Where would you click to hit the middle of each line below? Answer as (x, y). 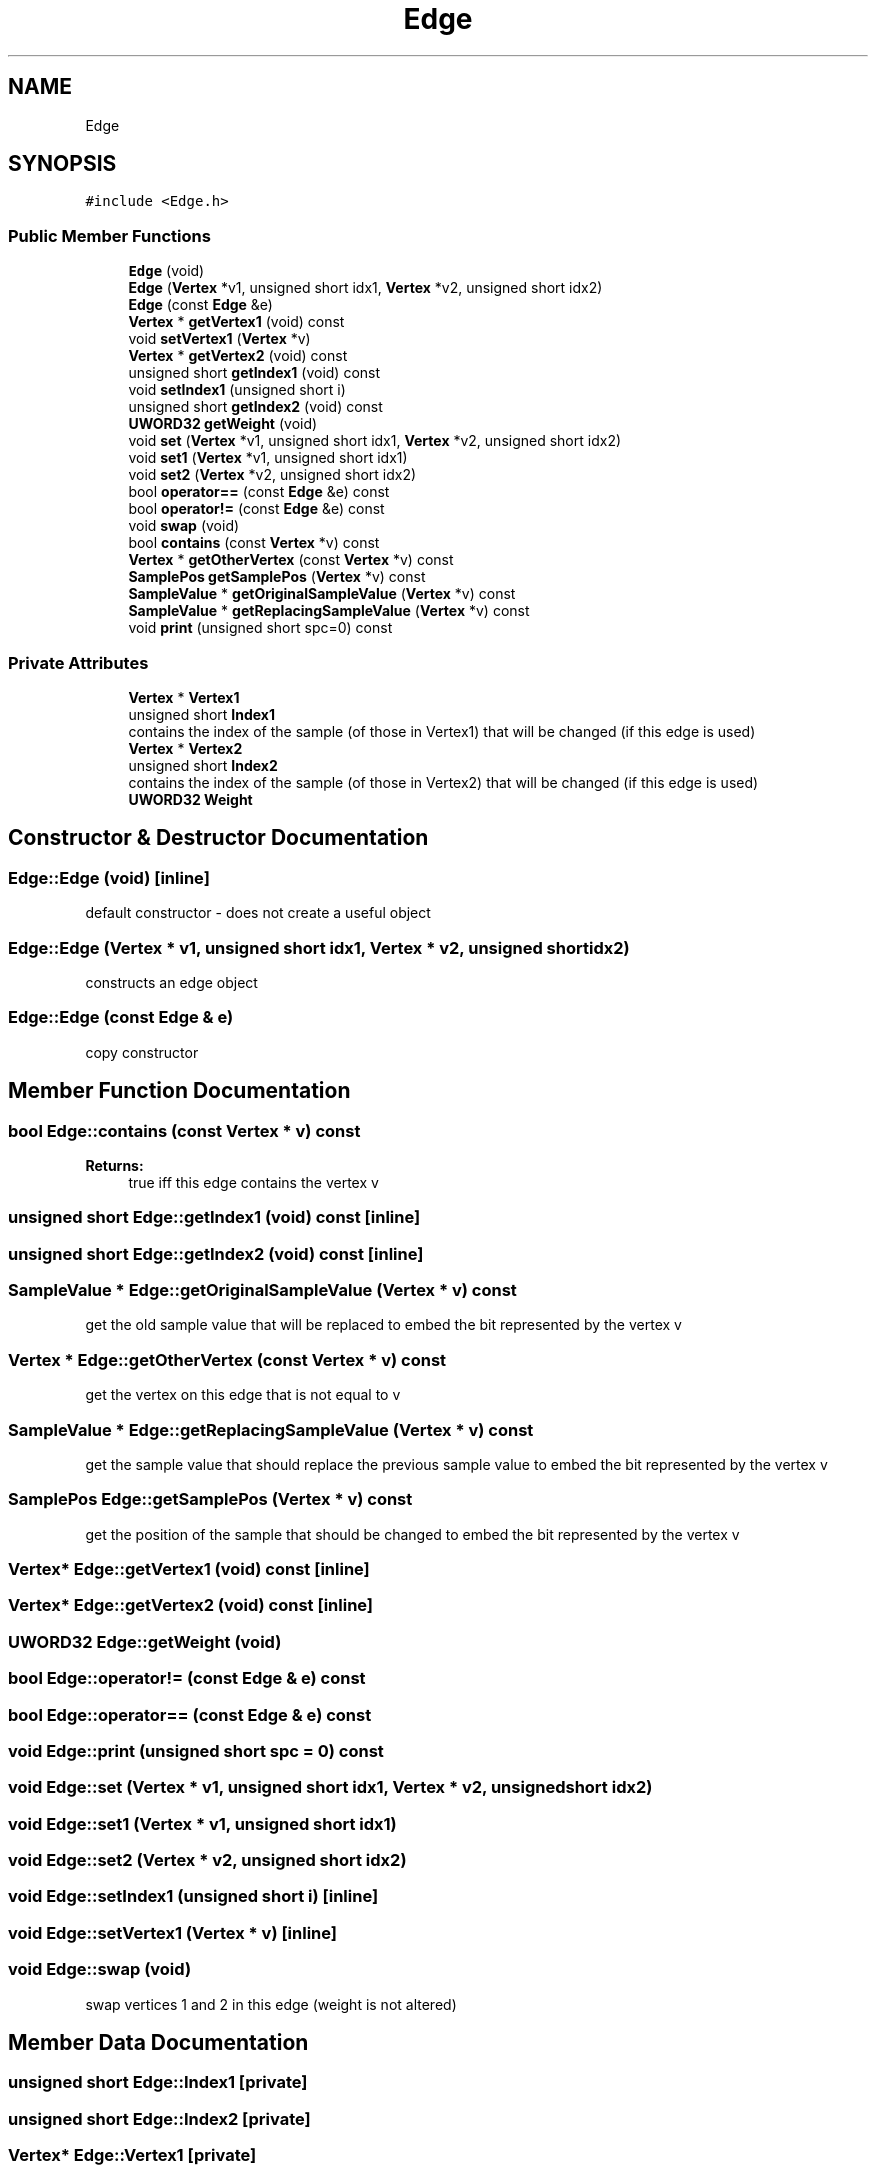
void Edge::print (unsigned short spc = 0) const (196, 1750)
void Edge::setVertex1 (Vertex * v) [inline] (172, 1932)
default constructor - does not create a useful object (258, 913)
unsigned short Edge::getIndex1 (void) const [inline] (214, 1217)
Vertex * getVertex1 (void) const (236, 322)
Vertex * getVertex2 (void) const (238, 356)
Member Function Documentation (179, 1091)
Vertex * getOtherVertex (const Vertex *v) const (291, 560)
